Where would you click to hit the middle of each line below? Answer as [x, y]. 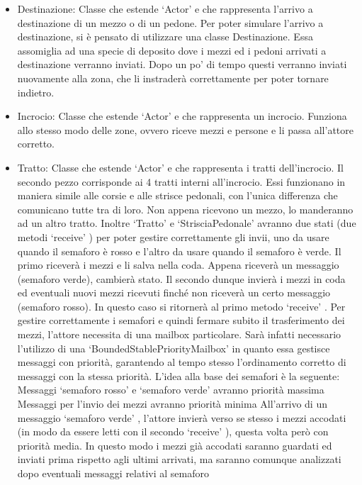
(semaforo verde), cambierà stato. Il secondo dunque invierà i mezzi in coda [181, 278]
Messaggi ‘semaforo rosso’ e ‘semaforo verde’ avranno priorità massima [171, 390]
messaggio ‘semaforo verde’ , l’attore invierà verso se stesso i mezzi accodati [182, 417]
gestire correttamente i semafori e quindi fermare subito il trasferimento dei [181, 320]
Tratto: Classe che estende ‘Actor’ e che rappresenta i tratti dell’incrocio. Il [180, 167]
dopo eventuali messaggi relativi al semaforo [113, 473]
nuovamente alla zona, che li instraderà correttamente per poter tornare [173, 78]
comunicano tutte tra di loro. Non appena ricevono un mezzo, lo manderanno [185, 209]
